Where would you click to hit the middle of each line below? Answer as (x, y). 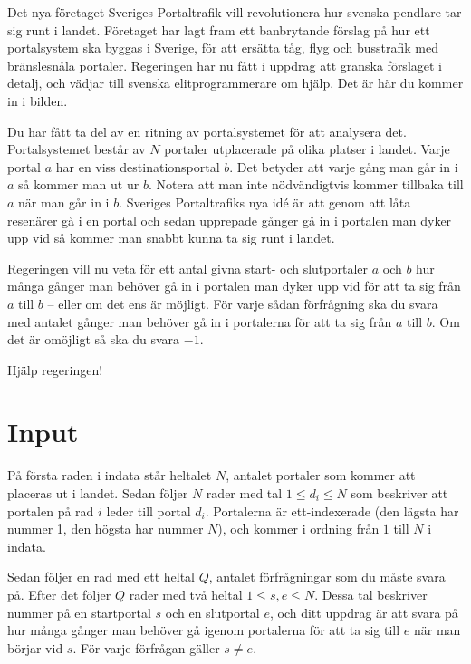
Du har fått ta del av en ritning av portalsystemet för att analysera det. (207, 131)
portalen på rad (51, 510)
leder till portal (149, 510)
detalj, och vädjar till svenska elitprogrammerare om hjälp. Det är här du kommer (235, 83)
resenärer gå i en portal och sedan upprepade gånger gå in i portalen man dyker (230, 220)
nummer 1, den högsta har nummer (106, 529)
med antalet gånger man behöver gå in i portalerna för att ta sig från (200, 321)
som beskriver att (399, 493)
